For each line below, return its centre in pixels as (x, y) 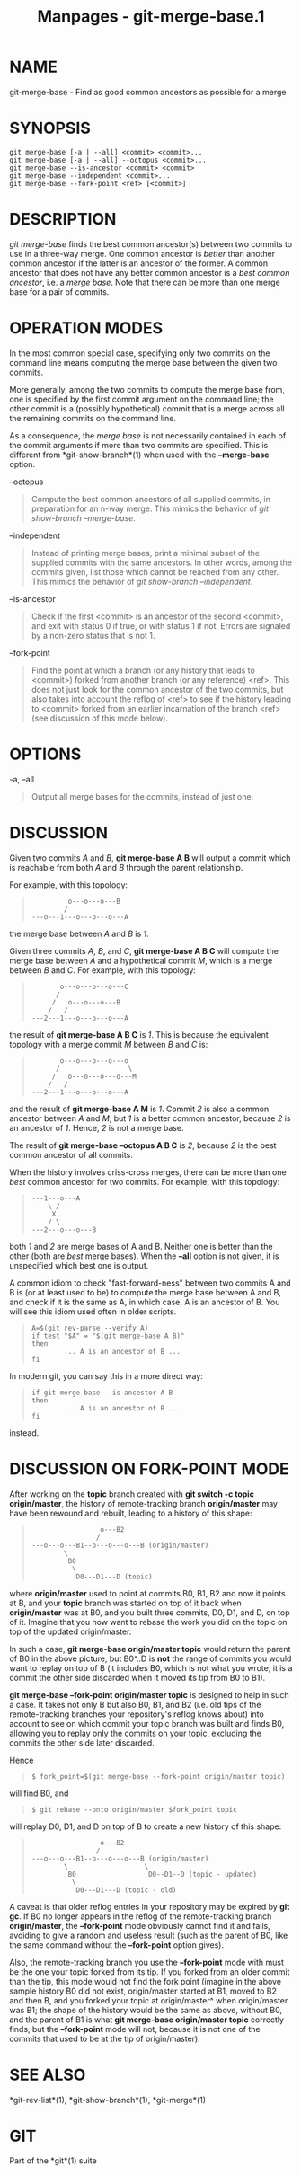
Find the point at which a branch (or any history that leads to (143, 670)
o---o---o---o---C (94, 986)
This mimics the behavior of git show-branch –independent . (142, 581)
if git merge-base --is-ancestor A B (102, 1393)
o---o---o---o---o (94, 1061)
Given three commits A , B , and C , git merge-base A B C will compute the (144, 950)
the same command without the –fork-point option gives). (117, 1945)
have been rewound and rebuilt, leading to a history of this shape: (131, 1513)
